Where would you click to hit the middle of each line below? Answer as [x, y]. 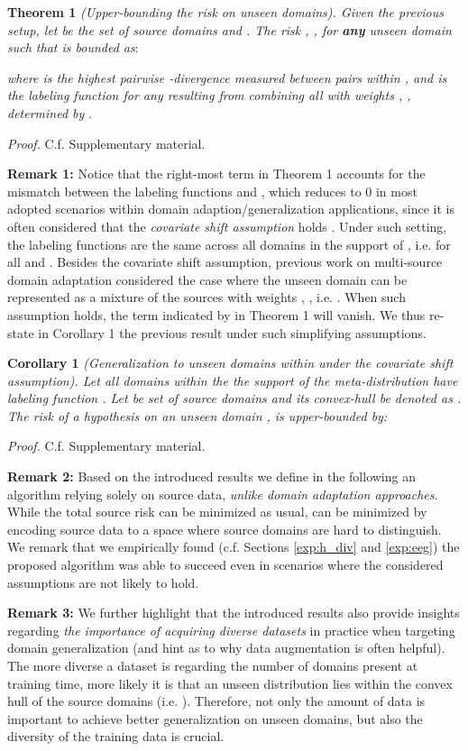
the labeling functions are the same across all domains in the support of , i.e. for [229, 244]
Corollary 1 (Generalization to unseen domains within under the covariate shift [230, 363]
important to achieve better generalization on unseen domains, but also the [215, 718]
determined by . [50, 112]
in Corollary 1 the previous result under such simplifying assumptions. [232, 332]
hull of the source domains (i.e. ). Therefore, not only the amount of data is [216, 701]
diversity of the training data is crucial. [116, 736]
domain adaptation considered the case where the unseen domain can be [207, 279]
